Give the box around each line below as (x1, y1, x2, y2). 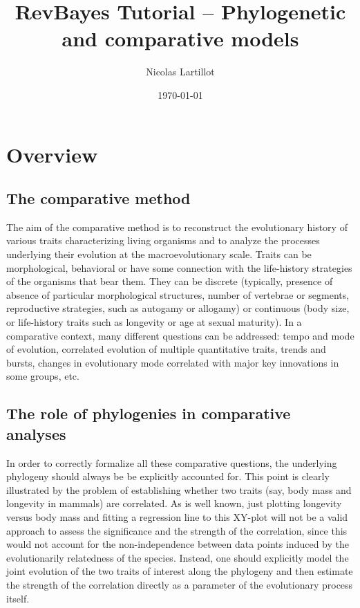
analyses (6, 423, 66, 444)
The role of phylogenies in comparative (6, 403, 291, 424)
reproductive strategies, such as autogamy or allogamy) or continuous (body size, (6, 301, 350, 315)
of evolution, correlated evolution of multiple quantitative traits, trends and (6, 342, 326, 356)
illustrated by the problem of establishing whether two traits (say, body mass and (6, 482, 352, 497)
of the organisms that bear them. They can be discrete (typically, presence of (6, 274, 333, 288)
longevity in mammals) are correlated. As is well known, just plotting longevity (6, 496, 342, 510)
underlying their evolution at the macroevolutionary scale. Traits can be (6, 247, 312, 261)
